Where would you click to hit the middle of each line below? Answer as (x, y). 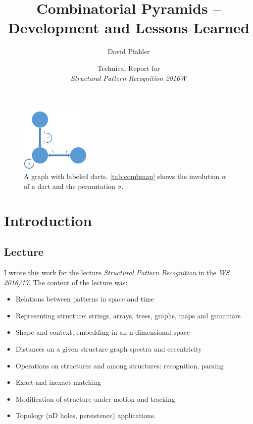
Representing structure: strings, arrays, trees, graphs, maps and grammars (128, 315)
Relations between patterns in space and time (85, 299)
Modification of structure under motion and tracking (95, 398)
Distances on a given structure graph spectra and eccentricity (109, 348)
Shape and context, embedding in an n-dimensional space (103, 332)
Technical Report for (129, 68)
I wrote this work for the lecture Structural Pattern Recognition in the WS (117, 272)
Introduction (48, 220)
